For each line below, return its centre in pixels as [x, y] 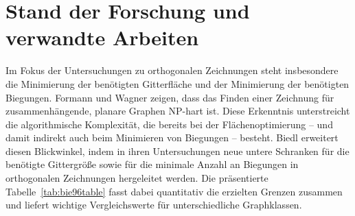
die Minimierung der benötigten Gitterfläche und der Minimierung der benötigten [177, 83]
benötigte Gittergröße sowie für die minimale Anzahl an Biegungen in [152, 164]
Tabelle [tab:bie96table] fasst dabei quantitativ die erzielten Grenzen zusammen [174, 191]
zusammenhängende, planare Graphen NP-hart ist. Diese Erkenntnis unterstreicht [178, 111]
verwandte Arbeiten [102, 37]
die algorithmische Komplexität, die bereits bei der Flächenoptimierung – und [169, 124]
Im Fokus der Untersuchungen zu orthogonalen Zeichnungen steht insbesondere [172, 70]
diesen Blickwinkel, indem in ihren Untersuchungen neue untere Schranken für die [177, 151]
